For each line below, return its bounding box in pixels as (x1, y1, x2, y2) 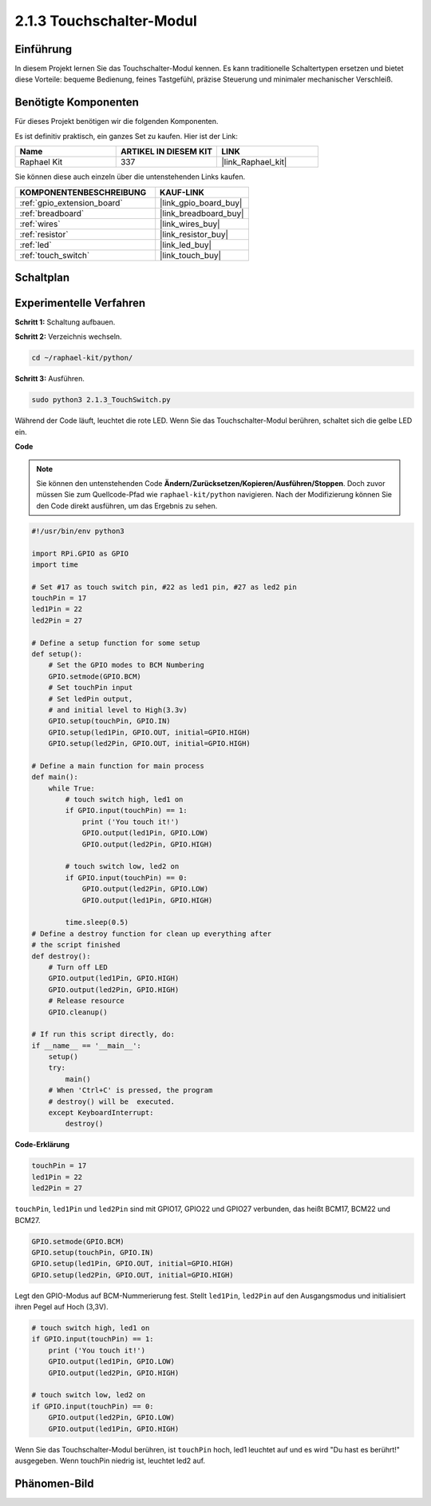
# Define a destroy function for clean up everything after (31, 929, 272, 938)
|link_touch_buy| (160, 249, 222, 261)
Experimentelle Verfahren (14, 296, 146, 309)
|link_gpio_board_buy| (160, 197, 243, 208)
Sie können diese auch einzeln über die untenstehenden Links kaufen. (14, 172, 246, 181)
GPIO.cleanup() (48, 1007, 108, 1017)
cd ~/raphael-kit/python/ (31, 353, 133, 363)
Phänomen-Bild (14, 1476, 94, 1490)
